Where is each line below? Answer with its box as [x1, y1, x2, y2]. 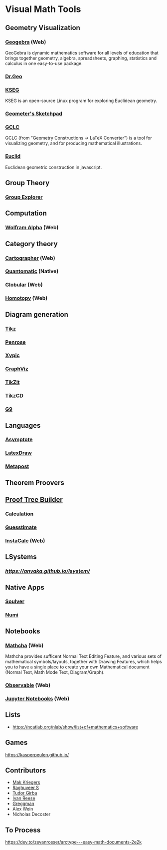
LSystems [5, 553, 37, 561]
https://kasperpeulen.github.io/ [5, 751, 69, 757]
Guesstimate [5, 524, 37, 531]
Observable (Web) [5, 682, 51, 689]
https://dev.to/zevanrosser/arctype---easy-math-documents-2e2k [5, 839, 142, 845]
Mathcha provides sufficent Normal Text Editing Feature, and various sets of [5, 653, 162, 659]
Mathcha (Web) [5, 642, 44, 649]
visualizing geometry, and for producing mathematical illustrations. [5, 140, 142, 146]
